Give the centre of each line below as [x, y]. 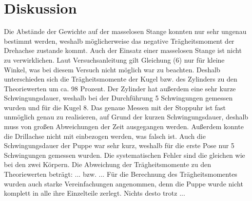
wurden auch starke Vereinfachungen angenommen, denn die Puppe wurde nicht [124, 183]
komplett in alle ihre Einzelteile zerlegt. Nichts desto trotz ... [95, 193]
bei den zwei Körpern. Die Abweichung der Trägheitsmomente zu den [108, 164]
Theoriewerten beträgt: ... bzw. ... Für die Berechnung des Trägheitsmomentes [121, 174]
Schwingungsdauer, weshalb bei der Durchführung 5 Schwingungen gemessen [118, 98]
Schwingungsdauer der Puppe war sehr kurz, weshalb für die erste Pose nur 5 [119, 145]
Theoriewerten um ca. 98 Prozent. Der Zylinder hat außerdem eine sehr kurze [120, 88]
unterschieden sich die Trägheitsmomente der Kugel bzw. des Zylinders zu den [121, 79]
